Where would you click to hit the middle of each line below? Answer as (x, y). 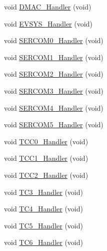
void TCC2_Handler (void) (46, 175)
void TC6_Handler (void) (43, 242)
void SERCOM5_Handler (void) (54, 124)
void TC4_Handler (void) (43, 209)
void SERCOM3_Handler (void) (54, 90)
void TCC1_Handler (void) (46, 158)
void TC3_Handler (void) (43, 192)
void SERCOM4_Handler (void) (54, 107)
